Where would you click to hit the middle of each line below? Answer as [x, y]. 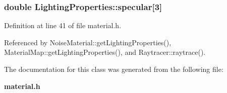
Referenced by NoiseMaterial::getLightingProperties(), [88, 42]
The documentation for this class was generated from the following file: [114, 69]
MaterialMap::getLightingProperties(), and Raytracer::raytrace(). [105, 52]
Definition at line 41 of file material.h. [63, 25]
